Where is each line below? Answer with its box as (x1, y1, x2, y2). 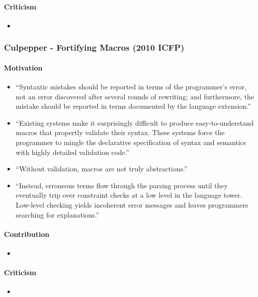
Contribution (4, 228, 50, 239)
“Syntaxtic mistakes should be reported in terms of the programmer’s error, (15, 81, 247, 92)
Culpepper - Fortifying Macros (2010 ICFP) (4, 41, 184, 54)
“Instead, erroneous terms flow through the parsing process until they (15, 180, 228, 190)
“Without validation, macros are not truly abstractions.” (15, 163, 187, 174)
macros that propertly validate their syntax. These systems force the (15, 127, 225, 138)
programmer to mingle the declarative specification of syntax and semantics (15, 137, 247, 147)
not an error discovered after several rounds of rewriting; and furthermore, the (15, 91, 254, 101)
